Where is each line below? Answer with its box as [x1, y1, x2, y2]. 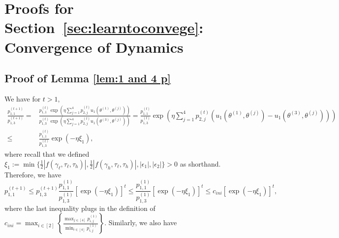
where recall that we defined [4, 148, 90, 159]
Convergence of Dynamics [4, 36, 184, 57]
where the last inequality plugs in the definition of [4, 203, 155, 213]
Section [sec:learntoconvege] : [4, 17, 204, 37]
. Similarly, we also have [104, 217, 177, 228]
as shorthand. [180, 158, 221, 169]
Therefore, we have [4, 169, 62, 179]
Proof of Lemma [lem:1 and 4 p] [4, 70, 171, 86]
